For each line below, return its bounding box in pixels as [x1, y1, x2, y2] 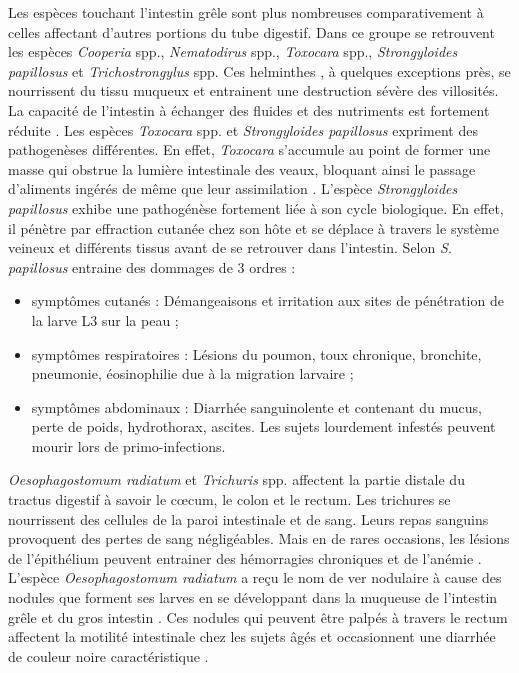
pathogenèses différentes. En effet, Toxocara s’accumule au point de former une [8, 139, 491, 160]
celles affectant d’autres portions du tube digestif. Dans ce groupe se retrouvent [8, 21, 495, 42]
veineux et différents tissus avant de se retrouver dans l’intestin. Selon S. [8, 237, 453, 258]
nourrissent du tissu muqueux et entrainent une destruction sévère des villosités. [8, 80, 499, 101]
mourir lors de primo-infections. [31, 435, 226, 456]
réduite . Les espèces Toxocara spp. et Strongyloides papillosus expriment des [8, 119, 478, 140]
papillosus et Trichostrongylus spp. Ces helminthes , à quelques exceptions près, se [8, 60, 511, 81]
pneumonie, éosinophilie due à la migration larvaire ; [31, 363, 354, 384]
